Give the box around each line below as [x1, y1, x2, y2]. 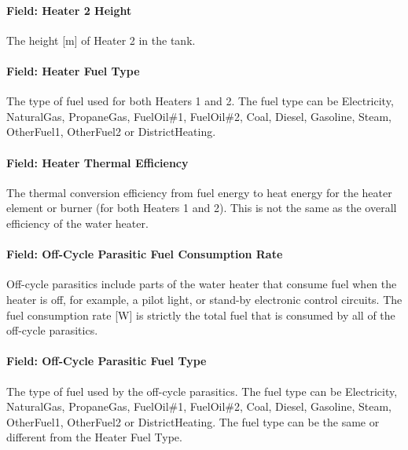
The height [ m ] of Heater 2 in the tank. [6, 31, 196, 48]
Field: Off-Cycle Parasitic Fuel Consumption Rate [6, 246, 283, 262]
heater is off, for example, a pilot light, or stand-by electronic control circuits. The [6, 291, 402, 307]
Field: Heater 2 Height [6, 2, 132, 18]
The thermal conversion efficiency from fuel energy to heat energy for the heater [6, 184, 392, 200]
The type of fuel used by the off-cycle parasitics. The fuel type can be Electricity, [6, 382, 398, 399]
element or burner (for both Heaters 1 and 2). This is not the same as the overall [6, 199, 397, 216]
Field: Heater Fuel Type [6, 62, 140, 79]
